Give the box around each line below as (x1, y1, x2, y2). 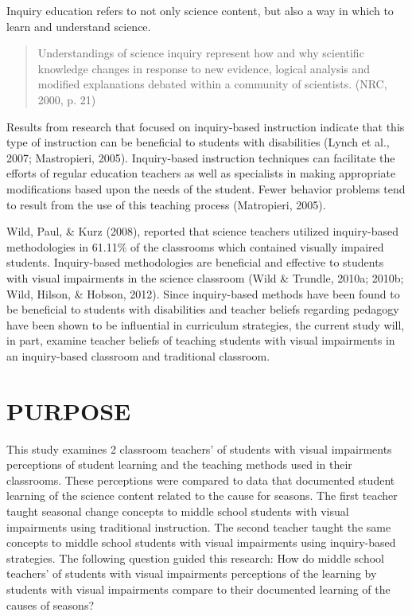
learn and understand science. (6, 18, 151, 34)
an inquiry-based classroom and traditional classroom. (6, 347, 270, 364)
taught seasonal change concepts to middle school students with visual (6, 502, 349, 519)
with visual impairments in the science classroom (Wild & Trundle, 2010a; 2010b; (6, 269, 404, 286)
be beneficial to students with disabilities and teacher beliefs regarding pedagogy (6, 301, 399, 318)
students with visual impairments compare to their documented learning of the (6, 580, 391, 597)
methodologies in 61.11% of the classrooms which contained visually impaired (6, 238, 384, 255)
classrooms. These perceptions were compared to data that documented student (6, 471, 395, 488)
